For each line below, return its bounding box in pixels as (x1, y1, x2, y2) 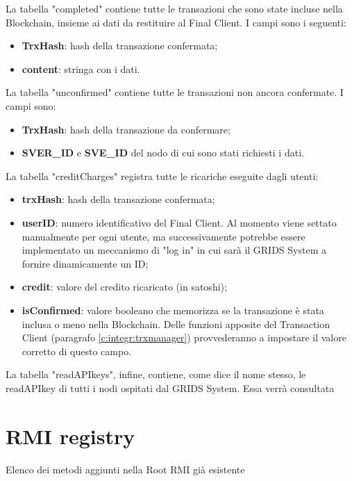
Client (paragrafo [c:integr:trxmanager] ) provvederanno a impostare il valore (22, 330, 346, 345)
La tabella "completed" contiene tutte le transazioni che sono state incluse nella (6, 1, 343, 15)
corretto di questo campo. (22, 343, 132, 358)
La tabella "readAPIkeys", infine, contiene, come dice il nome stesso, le (6, 367, 306, 382)
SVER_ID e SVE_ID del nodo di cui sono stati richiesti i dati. (22, 145, 304, 160)
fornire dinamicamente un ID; (22, 256, 149, 270)
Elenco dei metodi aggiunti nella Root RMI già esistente (6, 462, 245, 476)
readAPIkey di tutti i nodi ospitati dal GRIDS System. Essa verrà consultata (6, 380, 335, 395)
